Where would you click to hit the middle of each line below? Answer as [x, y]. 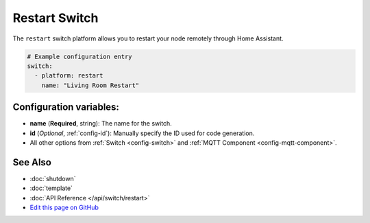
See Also [32, 162]
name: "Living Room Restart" [90, 85]
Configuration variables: [66, 107]
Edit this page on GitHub [64, 208]
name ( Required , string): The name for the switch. [101, 124]
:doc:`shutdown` [53, 178]
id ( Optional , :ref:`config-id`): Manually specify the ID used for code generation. [142, 133]
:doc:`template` [51, 188]
